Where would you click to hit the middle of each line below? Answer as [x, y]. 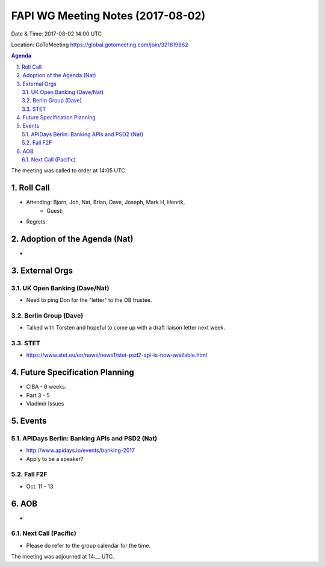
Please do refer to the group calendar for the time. [88, 545]
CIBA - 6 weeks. [46, 387]
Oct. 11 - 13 [40, 486]
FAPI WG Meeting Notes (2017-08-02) [108, 16]
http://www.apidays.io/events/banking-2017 [81, 450]
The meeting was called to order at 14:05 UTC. [69, 171]
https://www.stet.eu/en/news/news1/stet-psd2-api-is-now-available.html [117, 355]
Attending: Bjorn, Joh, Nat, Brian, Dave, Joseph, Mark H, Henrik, [106, 202]
